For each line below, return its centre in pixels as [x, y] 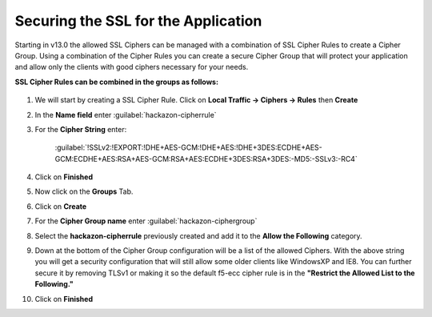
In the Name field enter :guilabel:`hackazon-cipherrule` [126, 114]
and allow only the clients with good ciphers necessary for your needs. [132, 67]
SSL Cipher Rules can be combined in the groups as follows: [117, 82]
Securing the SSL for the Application [138, 21]
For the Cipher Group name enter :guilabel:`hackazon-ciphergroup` [146, 221]
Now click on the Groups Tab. [84, 191]
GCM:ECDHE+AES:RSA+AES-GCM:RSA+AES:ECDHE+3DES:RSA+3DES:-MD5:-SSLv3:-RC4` [206, 158]
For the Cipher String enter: [81, 129]
